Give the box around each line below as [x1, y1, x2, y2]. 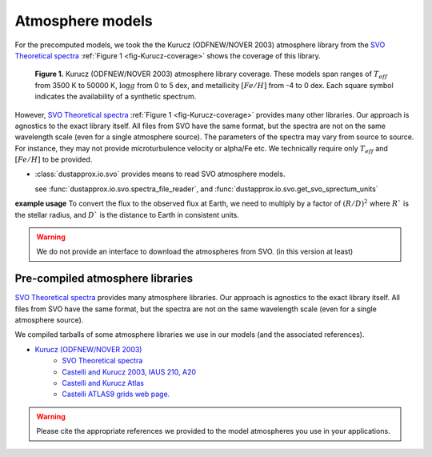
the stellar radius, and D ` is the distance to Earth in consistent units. [14, 210, 240, 219]
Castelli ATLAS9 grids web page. [62, 389, 170, 399]
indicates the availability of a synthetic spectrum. [34, 92, 197, 102]
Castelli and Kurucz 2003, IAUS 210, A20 [62, 367, 196, 376]
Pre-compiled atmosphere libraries [14, 272, 194, 286]
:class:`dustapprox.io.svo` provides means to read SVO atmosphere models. [34, 169, 286, 179]
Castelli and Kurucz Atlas [62, 379, 144, 388]
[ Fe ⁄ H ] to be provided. [14, 154, 93, 164]
